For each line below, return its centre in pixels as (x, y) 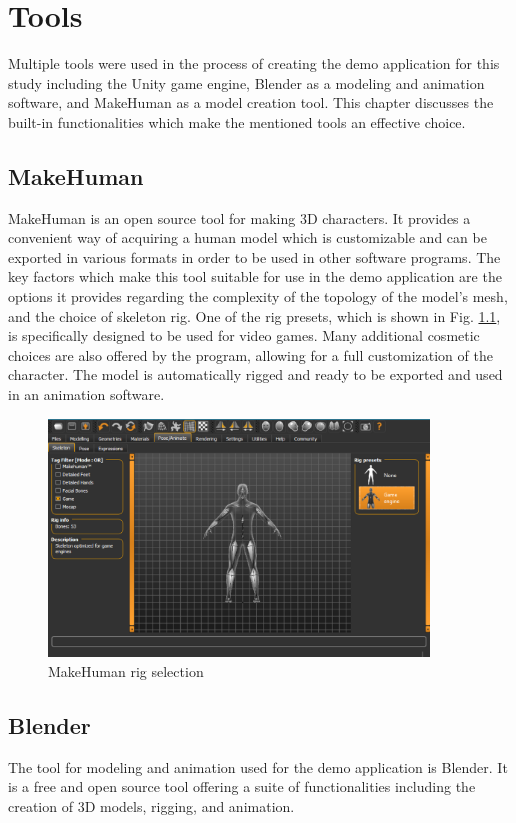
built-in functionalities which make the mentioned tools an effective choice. (237, 121)
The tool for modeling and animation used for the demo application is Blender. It (258, 766)
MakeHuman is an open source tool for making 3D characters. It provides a (239, 217)
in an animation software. (86, 394)
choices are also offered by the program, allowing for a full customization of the (250, 354)
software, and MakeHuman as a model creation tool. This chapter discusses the (251, 102)
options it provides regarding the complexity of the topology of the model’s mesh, (258, 296)
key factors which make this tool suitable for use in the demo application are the (255, 276)
